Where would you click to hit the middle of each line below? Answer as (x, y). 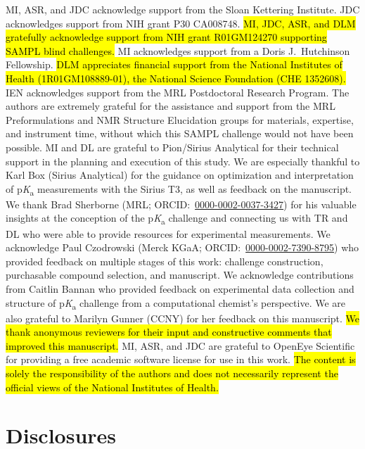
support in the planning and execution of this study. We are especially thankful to (183, 161)
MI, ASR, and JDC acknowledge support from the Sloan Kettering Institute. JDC (183, 9)
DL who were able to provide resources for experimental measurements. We (168, 233)
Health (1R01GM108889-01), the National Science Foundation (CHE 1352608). (176, 78)
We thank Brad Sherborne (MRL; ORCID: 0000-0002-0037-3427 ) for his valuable (181, 204)
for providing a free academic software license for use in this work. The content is (181, 359)
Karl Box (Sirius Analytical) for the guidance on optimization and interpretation (180, 175)
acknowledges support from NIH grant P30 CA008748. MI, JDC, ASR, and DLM (181, 23)
